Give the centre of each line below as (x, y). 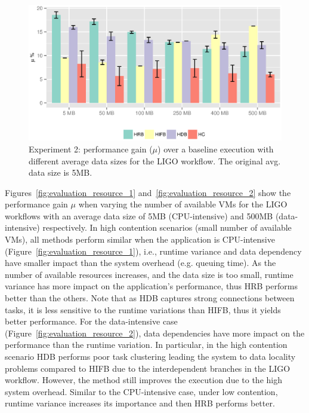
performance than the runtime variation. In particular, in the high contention (146, 345)
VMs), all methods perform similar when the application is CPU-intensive (140, 239)
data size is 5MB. (61, 172)
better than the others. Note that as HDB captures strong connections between (150, 298)
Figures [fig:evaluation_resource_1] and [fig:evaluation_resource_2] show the (148, 192)
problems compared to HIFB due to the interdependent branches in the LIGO (148, 368)
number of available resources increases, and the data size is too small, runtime (149, 274)
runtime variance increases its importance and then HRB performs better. (140, 403)
